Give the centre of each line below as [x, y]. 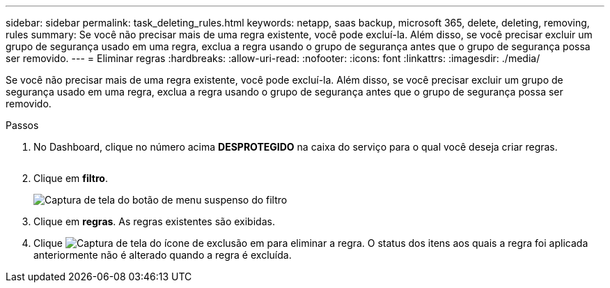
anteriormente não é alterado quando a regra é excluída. [163, 255]
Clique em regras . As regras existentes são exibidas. [154, 221]
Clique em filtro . [71, 178]
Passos [22, 125]
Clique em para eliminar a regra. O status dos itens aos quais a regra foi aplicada [311, 243]
